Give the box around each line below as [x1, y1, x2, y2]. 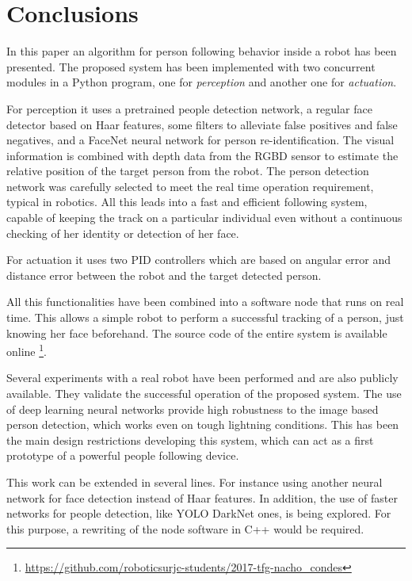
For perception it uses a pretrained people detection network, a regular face [6, 100, 372, 117]
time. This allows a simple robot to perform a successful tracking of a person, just [6, 309, 404, 326]
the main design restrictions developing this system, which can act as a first [6, 431, 374, 448]
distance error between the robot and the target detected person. [6, 266, 322, 283]
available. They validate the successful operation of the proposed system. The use [6, 385, 402, 402]
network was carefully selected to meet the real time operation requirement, [6, 178, 374, 194]
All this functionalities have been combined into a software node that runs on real [6, 293, 404, 310]
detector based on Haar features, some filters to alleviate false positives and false [6, 116, 398, 132]
